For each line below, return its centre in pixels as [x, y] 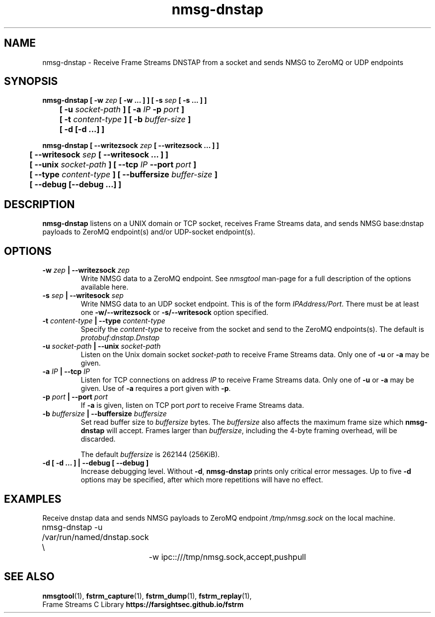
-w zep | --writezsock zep [86, 270]
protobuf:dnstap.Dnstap [120, 338]
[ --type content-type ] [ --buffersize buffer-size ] [124, 175]
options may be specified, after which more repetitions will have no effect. [202, 480]
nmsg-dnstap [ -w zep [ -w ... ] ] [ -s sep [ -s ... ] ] [125, 100]
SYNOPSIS [31, 81]
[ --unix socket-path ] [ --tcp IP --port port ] [113, 165]
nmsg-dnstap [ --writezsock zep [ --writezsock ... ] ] [131, 146]
